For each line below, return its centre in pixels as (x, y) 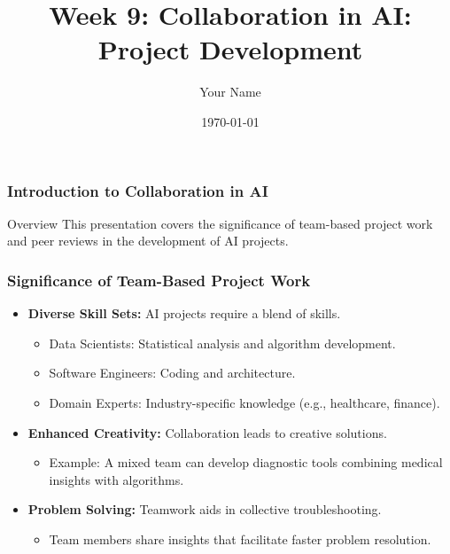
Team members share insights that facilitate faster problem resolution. (240, 538)
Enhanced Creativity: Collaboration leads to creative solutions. (207, 432)
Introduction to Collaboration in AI (138, 190)
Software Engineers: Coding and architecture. (172, 373)
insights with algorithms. (116, 479)
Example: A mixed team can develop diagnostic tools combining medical (246, 462)
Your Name (230, 92)
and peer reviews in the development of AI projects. (148, 241)
